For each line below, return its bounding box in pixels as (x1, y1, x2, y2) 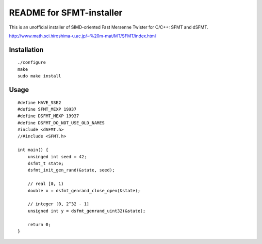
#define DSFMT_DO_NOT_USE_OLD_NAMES (17, 120, 105, 125)
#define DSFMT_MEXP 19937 (17, 113, 80, 119)
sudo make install (17, 73, 62, 79)
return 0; (27, 222, 51, 227)
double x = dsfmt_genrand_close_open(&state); (27, 188, 141, 193)
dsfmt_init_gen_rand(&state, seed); (27, 168, 115, 173)
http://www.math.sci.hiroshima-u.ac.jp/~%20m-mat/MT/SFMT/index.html (9, 33, 156, 39)
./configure (17, 60, 46, 65)
